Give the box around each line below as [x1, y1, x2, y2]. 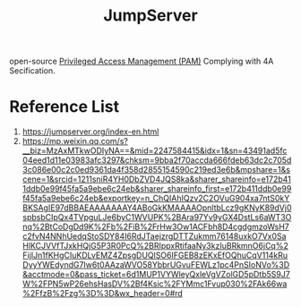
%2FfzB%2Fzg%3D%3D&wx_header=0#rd [21, 288, 184, 299]
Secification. [9, 65, 56, 76]
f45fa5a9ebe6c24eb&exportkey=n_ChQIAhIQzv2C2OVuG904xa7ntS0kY [21, 193, 290, 204]
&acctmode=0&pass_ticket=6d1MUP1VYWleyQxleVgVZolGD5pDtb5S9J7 [21, 269, 291, 280]
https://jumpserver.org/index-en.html [21, 126, 159, 137]
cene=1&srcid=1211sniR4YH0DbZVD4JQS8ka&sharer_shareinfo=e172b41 [21, 174, 291, 184]
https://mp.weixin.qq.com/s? [21, 136, 128, 147]
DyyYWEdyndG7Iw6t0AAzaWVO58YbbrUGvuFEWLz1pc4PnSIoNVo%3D [21, 260, 290, 270]
